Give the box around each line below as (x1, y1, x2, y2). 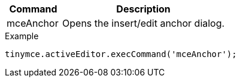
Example (5, 31, 39, 41)
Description (116, 3, 171, 15)
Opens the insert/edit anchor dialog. (62, 17, 225, 29)
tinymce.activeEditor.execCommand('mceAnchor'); (5, 49, 237, 59)
